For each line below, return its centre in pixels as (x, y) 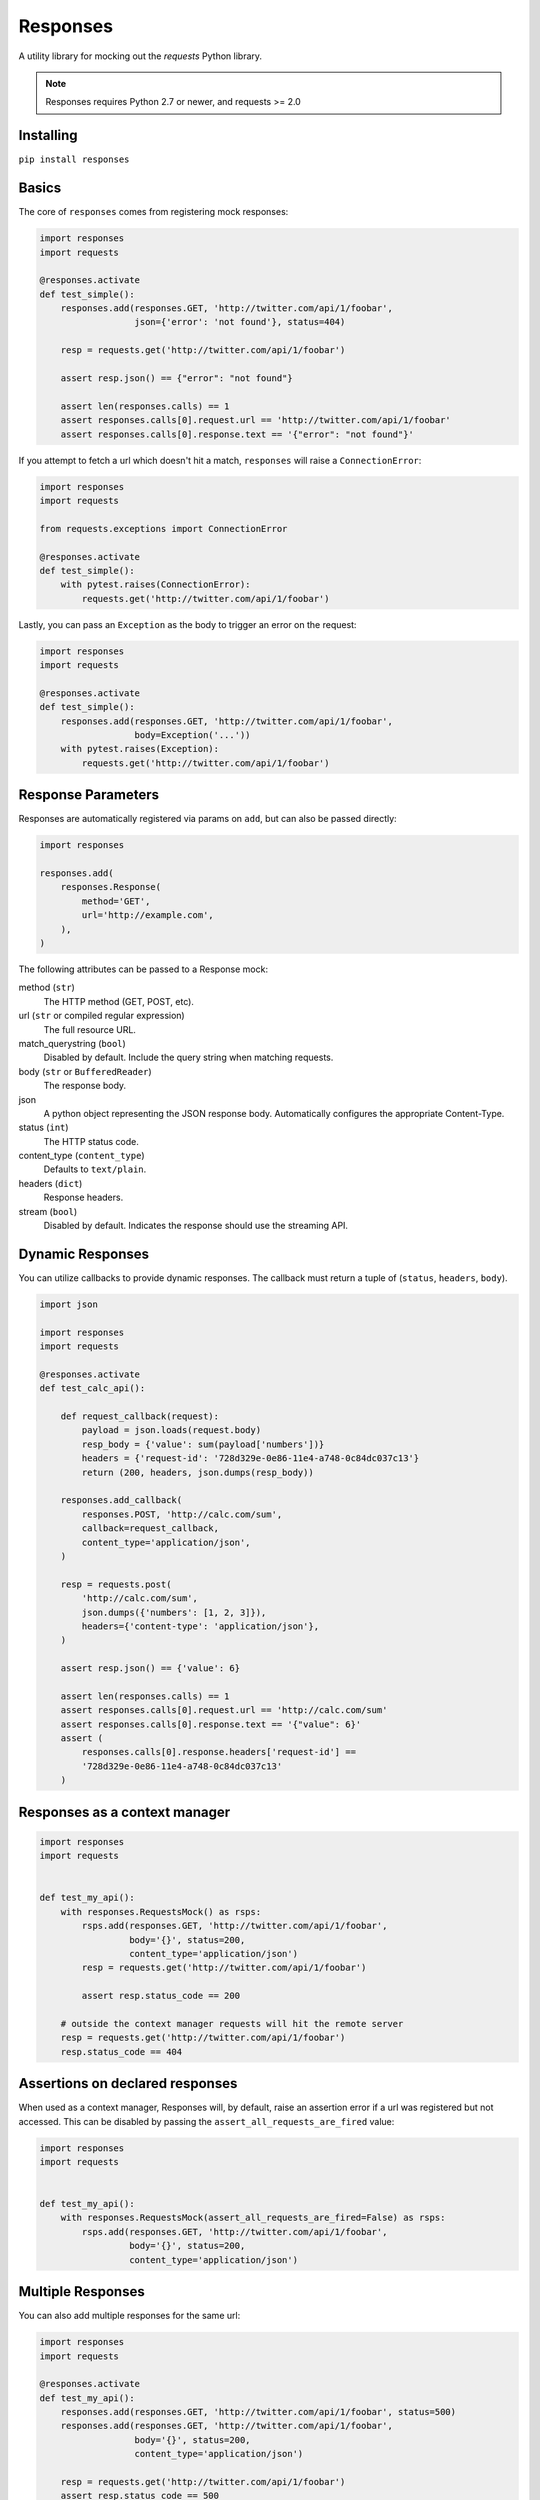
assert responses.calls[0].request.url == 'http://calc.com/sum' (224, 1710)
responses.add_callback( (121, 1500)
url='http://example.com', (147, 915)
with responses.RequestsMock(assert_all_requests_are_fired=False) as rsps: (253, 2218)
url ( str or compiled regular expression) (101, 1016)
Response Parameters (89, 795)
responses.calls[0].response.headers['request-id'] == (219, 1752)
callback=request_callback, (150, 1528)
